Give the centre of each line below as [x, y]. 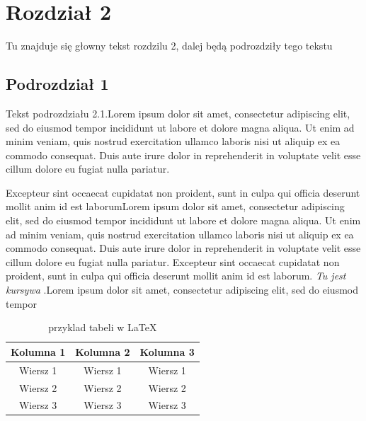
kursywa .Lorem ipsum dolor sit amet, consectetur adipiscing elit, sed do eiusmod [182, 290]
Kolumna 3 [167, 351]
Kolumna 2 [103, 351]
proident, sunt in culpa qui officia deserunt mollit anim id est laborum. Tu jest [176, 276]
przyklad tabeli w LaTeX [103, 327]
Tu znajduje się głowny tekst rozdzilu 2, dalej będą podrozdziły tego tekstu [169, 46]
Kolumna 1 [38, 351]
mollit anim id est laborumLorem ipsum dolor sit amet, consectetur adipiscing [175, 206]
